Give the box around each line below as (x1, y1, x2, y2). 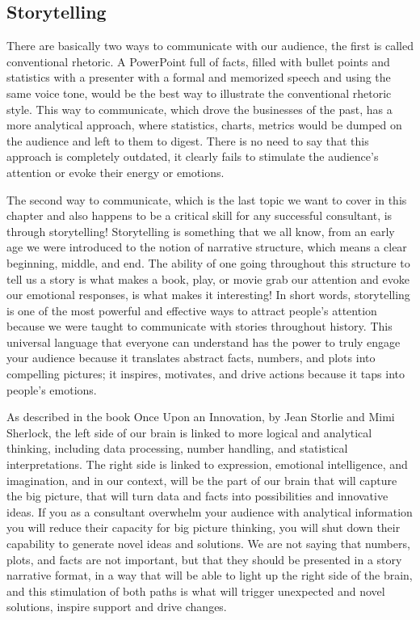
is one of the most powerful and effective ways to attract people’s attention (6, 302, 377, 318)
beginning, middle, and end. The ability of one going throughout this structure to (6, 254, 410, 271)
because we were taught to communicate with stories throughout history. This (6, 318, 393, 335)
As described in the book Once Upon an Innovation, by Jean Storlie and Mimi (6, 408, 395, 425)
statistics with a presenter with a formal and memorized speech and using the (6, 69, 391, 86)
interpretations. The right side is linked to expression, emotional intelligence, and (6, 456, 408, 473)
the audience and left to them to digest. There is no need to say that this (6, 132, 369, 149)
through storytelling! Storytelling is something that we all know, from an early (6, 222, 395, 239)
